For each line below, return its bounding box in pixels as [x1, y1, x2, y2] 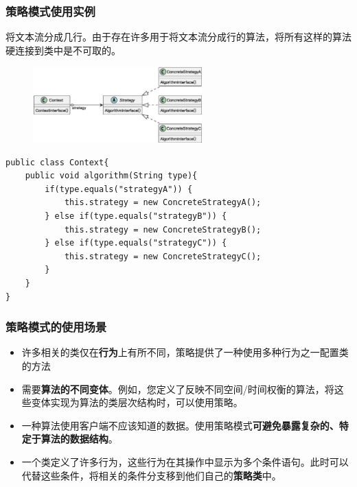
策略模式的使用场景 [5, 318, 107, 335]
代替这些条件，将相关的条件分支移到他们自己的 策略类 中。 [21, 468, 281, 482]
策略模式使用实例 [5, 2, 95, 19]
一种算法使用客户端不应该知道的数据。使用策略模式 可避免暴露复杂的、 [21, 418, 339, 432]
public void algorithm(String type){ [25, 171, 198, 181]
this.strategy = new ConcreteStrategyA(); [64, 198, 262, 208]
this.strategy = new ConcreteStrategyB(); [64, 224, 262, 235]
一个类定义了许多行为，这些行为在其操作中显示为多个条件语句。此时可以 [21, 455, 349, 469]
